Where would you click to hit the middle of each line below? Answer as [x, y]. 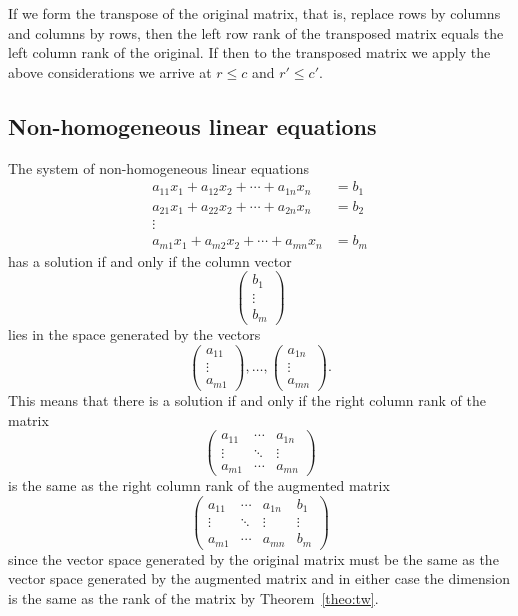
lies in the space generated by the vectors [134, 334]
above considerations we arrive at [110, 71]
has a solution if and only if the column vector [150, 260]
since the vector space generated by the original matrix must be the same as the [253, 558]
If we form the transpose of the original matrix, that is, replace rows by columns [254, 13]
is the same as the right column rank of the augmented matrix [199, 485]
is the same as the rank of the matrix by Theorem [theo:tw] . [193, 598]
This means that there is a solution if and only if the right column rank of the [247, 399]
